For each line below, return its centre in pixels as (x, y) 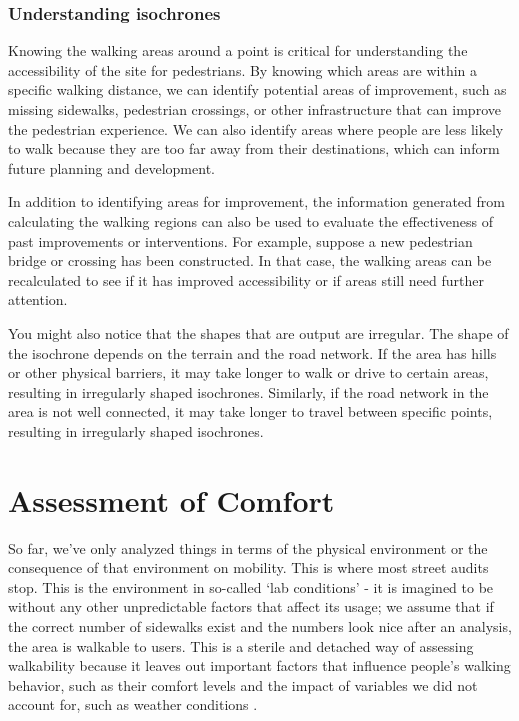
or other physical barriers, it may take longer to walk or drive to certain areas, (248, 372)
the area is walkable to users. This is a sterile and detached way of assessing (241, 645)
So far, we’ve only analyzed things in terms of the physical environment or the (248, 547)
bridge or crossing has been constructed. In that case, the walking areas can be (250, 260)
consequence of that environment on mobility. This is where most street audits (248, 567)
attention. (38, 299)
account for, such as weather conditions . (133, 704)
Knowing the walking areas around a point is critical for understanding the (238, 50)
